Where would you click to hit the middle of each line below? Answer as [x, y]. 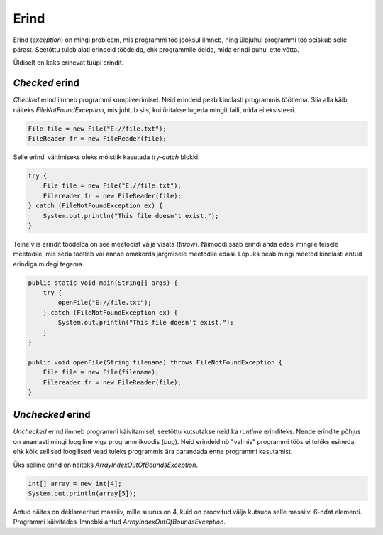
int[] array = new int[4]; [75, 483]
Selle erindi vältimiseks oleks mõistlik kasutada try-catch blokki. [106, 157]
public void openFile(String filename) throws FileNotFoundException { [155, 362]
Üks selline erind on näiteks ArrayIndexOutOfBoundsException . [106, 465]
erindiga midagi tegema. [49, 264]
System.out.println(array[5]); [83, 493]
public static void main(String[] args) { [103, 283]
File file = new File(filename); [101, 372]
